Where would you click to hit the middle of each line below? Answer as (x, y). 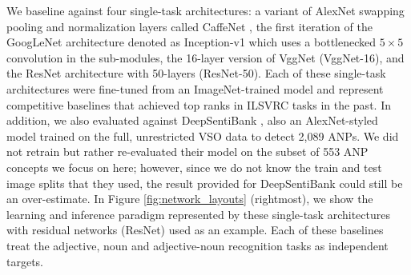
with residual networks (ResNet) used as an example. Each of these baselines (195, 230)
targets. (25, 261)
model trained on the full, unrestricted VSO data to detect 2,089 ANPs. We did (203, 136)
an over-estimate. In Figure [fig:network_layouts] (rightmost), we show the (190, 199)
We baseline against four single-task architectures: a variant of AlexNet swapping (205, 10)
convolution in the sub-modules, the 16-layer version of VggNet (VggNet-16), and (205, 57)
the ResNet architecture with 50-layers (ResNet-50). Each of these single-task (196, 73)
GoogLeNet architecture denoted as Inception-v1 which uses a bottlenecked (191, 42)
